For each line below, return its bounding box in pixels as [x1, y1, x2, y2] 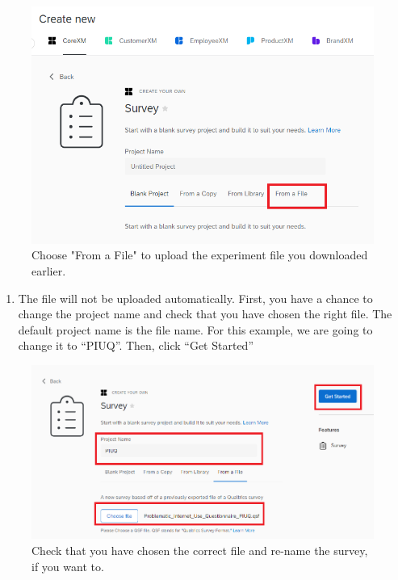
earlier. [31, 263, 66, 279]
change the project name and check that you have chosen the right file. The [18, 305, 392, 322]
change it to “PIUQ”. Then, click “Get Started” [18, 337, 253, 354]
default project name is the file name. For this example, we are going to [18, 321, 373, 338]
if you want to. [31, 557, 104, 574]
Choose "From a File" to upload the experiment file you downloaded [31, 246, 368, 263]
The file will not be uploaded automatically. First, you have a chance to [18, 289, 373, 306]
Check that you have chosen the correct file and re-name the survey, [31, 541, 368, 558]
